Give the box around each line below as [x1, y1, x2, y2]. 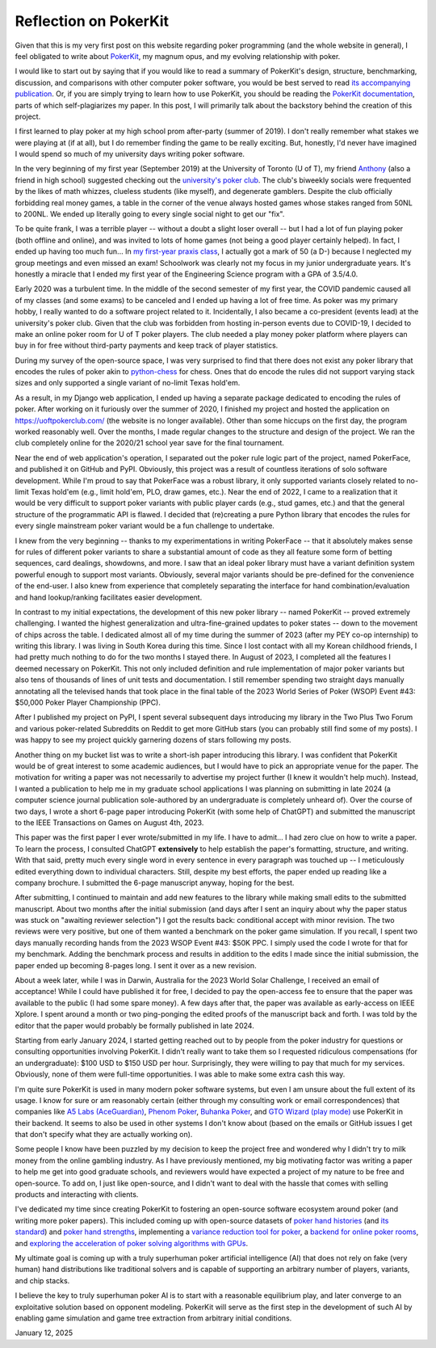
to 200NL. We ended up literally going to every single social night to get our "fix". [15, 209, 285, 219]
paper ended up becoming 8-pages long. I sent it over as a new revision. [15, 960, 258, 970]
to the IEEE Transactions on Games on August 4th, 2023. [15, 817, 204, 828]
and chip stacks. [15, 1275, 70, 1285]
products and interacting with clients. [15, 1190, 139, 1199]
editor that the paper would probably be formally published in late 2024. [15, 1021, 254, 1030]
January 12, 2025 [15, 1328, 73, 1337]
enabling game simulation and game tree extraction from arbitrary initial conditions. [15, 1313, 292, 1323]
